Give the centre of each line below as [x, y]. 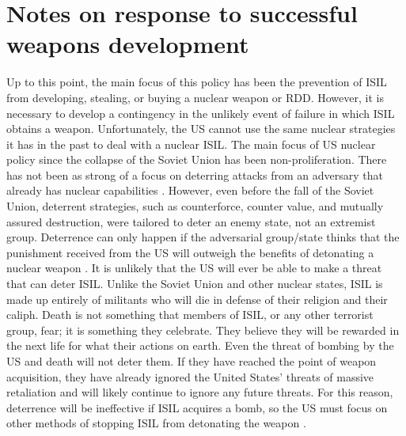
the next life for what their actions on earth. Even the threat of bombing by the [200, 345]
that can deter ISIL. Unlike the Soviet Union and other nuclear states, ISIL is [195, 284]
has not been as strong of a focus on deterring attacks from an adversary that [195, 174]
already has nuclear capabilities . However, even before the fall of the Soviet [190, 190]
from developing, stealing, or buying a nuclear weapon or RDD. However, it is [195, 97]
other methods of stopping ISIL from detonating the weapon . [156, 423]
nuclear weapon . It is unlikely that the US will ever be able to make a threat [194, 268]
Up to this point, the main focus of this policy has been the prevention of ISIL [197, 82]
